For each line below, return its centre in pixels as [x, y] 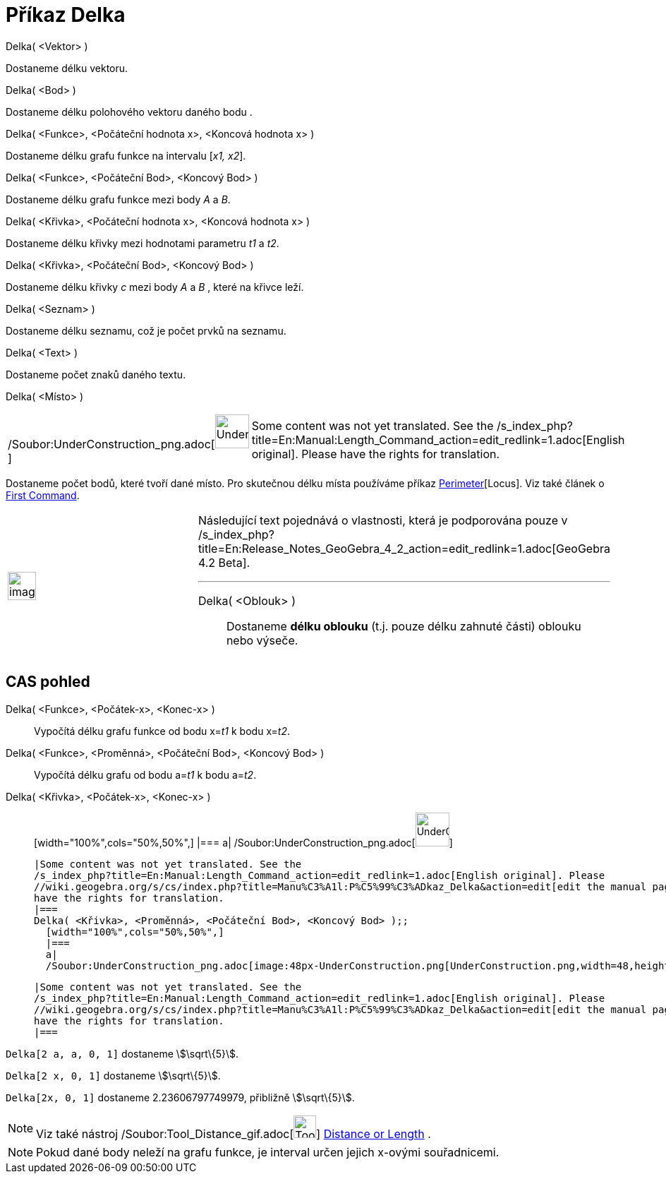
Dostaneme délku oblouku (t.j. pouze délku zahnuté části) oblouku [404, 626]
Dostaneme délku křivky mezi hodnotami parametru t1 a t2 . [143, 243]
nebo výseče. [262, 640]
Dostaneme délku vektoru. [67, 68]
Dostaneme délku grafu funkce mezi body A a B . [118, 199]
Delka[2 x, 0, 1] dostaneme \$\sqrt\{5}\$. [113, 1075]
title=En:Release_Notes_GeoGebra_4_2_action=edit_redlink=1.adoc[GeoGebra [404, 548]
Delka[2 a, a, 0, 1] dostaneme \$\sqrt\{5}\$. [122, 1053]
